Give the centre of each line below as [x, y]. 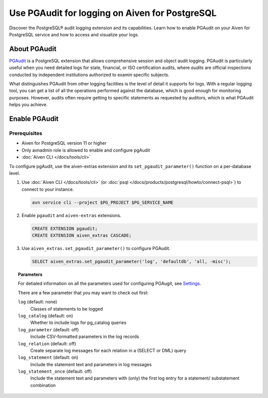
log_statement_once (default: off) [55, 371]
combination [43, 385]
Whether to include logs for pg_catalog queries [78, 322]
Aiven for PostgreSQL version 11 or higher [64, 143]
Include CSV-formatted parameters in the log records [85, 337]
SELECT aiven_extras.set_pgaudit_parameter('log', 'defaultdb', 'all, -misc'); [132, 262]
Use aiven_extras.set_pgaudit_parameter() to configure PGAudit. [96, 248]
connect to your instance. [48, 189]
